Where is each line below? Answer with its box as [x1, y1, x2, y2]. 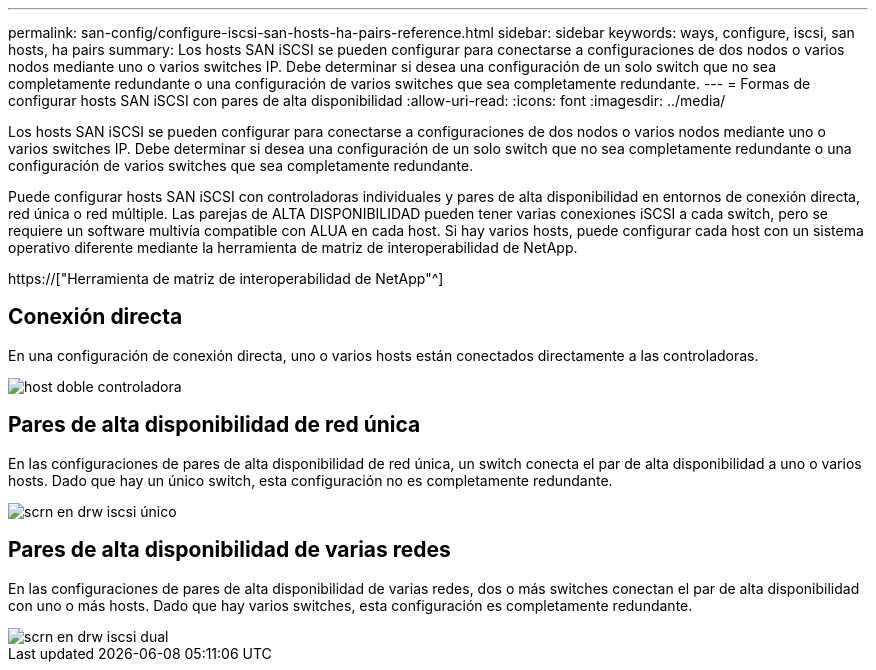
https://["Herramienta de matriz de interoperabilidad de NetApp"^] [8, 270, 444, 287]
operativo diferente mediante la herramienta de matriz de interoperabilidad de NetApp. [8, 239, 578, 256]
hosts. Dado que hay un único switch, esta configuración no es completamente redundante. [8, 471, 613, 489]
